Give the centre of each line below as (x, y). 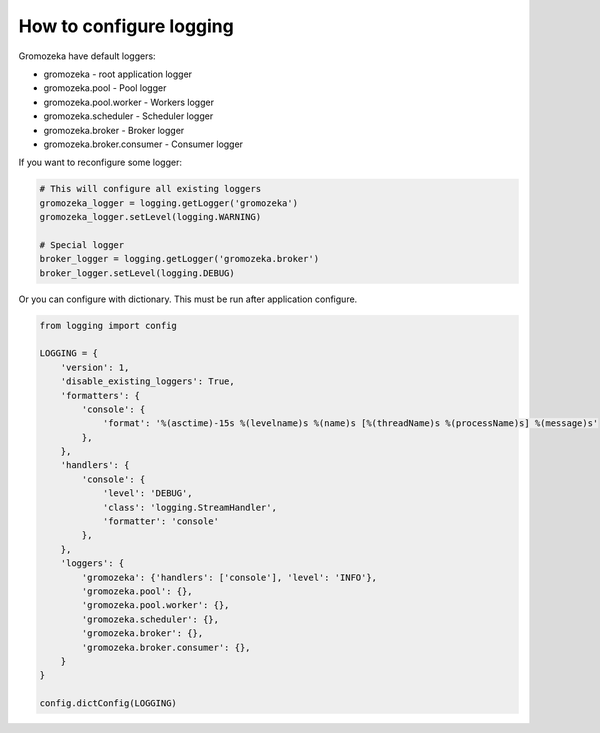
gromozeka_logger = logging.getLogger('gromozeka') (169, 203)
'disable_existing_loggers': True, (147, 381)
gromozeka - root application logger (118, 74)
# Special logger (82, 244)
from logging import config (108, 325)
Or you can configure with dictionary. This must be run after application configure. (188, 299)
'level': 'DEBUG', (148, 493)
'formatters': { (100, 395)
